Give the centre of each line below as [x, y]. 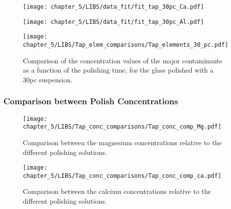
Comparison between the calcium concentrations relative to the [117, 191]
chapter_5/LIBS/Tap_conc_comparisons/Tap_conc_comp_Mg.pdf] [122, 127]
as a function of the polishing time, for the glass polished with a [118, 70]
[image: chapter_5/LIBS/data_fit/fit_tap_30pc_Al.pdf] [114, 22]
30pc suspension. [48, 79]
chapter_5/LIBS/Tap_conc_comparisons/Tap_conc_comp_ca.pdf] [122, 176]
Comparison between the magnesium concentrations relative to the [122, 142]
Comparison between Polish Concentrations [91, 101]
